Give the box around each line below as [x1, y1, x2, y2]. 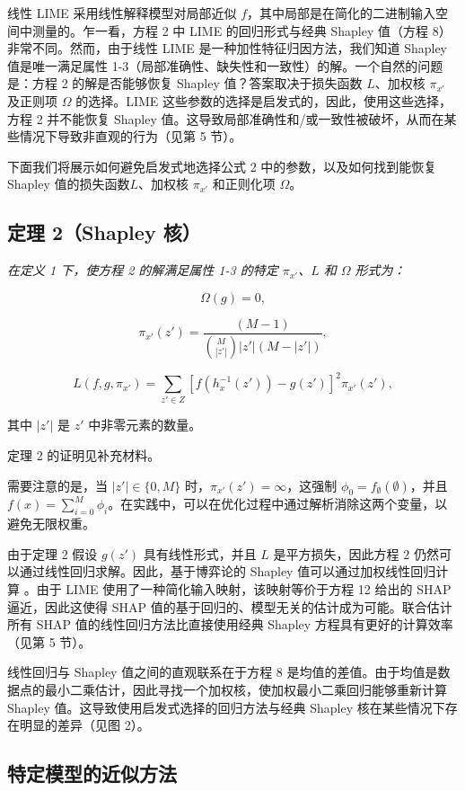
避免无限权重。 [7, 514, 95, 533]
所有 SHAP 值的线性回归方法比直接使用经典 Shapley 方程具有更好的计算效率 [7, 615, 453, 634]
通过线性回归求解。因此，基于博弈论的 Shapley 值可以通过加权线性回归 [19, 562, 436, 581]
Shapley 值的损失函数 [7, 174, 130, 193]
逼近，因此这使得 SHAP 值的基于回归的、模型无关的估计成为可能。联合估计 [7, 597, 452, 616]
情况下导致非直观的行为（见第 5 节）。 [19, 127, 242, 146]
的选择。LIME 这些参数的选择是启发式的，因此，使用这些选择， [75, 91, 452, 110]
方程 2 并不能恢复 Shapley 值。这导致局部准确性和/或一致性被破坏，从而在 [7, 109, 444, 128]
